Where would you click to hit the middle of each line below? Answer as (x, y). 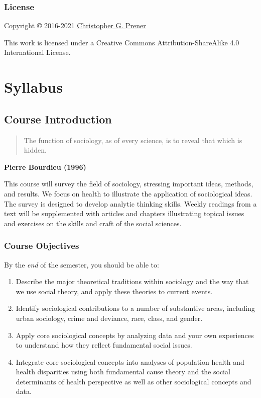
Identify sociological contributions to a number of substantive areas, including (135, 308)
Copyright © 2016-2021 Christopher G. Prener (75, 25)
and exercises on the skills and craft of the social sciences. (93, 223)
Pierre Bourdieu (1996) (45, 167)
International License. (37, 52)
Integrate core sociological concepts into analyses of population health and (130, 361)
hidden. (35, 150)
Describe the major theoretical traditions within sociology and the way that (132, 281)
